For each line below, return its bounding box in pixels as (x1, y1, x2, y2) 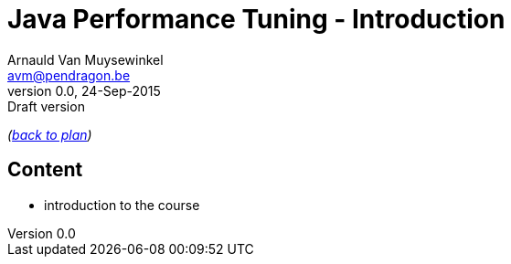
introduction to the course (44, 196, 200, 213)
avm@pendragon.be (7, 67, 131, 83)
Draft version (7, 98, 85, 114)
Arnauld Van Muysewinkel (7, 51, 164, 68)
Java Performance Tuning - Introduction (7, 4, 506, 35)
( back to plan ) (7, 126, 92, 143)
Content (7, 158, 83, 182)
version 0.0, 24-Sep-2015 (7, 82, 161, 99)
